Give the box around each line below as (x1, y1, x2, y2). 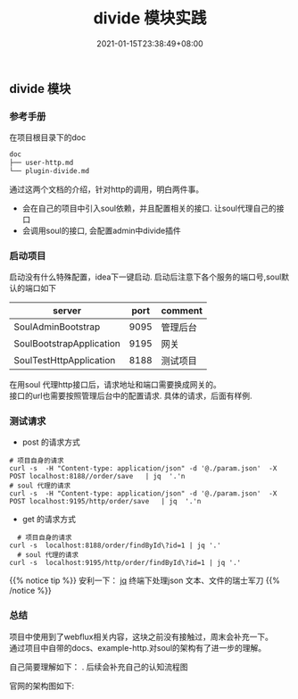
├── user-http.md (9, 158, 74, 168)
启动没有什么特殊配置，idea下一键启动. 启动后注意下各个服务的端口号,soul (9, 271, 282, 282)
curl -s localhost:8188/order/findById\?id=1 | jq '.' (9, 541, 221, 550)
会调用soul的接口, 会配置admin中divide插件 (21, 225, 181, 236)
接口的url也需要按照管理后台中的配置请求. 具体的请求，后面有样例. (9, 390, 252, 402)
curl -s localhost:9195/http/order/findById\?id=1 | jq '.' (9, 559, 242, 568)
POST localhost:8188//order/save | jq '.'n (9, 472, 186, 481)
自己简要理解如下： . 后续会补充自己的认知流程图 (9, 662, 188, 672)
